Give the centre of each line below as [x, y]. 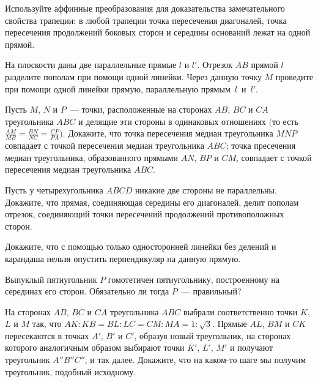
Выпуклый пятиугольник [51, 279]
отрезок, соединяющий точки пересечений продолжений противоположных [145, 214]
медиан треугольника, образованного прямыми [91, 157]
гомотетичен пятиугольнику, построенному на [194, 279]
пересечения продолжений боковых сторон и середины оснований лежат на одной [158, 32]
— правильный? [211, 291]
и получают [252, 347]
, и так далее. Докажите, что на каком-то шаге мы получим [195, 360]
